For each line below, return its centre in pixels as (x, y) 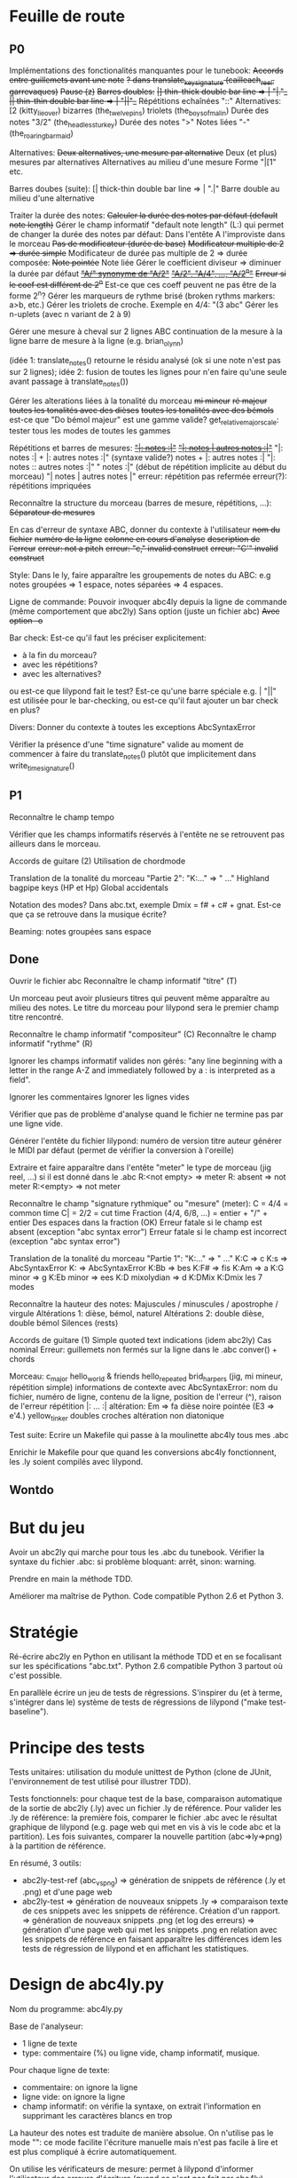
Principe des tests (77, 1748)
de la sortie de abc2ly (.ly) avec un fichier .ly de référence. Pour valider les (145, 1808)
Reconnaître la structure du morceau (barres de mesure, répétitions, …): (141, 503)
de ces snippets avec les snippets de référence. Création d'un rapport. (151, 1911)
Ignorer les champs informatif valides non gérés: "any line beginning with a (146, 1061)
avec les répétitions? (60, 664)
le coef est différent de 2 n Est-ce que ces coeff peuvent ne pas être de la (143, 283)
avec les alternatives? (62, 674)
